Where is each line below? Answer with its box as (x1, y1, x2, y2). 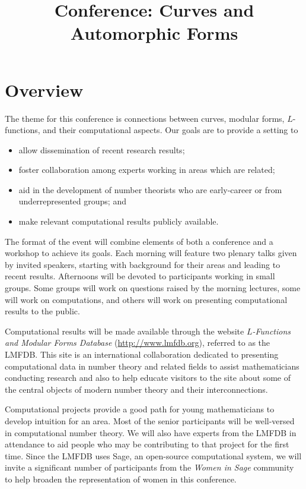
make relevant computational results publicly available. (18, 215, 219, 228)
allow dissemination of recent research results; (18, 143, 185, 156)
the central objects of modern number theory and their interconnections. (5, 383, 268, 395)
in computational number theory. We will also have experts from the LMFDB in (5, 426, 297, 438)
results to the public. (5, 305, 80, 317)
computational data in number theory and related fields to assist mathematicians (5, 359, 299, 372)
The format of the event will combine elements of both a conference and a (5, 235, 273, 247)
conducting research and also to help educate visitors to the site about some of (5, 371, 291, 384)
